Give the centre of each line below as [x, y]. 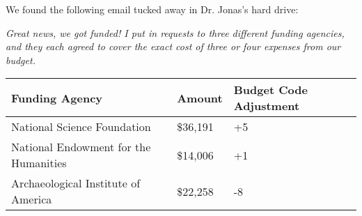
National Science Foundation [81, 127]
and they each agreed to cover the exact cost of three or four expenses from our [173, 46]
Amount [200, 98]
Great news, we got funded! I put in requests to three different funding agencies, [175, 32]
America [32, 199]
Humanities [39, 163]
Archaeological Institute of [76, 183]
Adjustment [267, 106]
